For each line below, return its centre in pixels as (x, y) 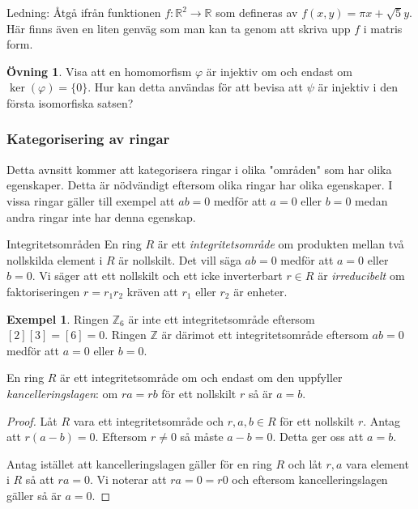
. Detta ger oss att (318, 437)
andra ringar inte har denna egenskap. (101, 216)
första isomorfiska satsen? (70, 102)
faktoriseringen (43, 291)
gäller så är (34, 495)
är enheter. (260, 291)
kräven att (152, 291)
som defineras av (257, 12)
